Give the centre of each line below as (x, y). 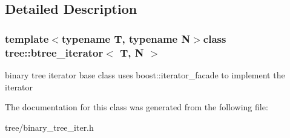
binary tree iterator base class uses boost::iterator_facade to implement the (145, 74)
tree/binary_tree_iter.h (49, 127)
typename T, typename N (126, 38)
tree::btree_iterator (54, 52)
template (27, 38)
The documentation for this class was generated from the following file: (137, 107)
